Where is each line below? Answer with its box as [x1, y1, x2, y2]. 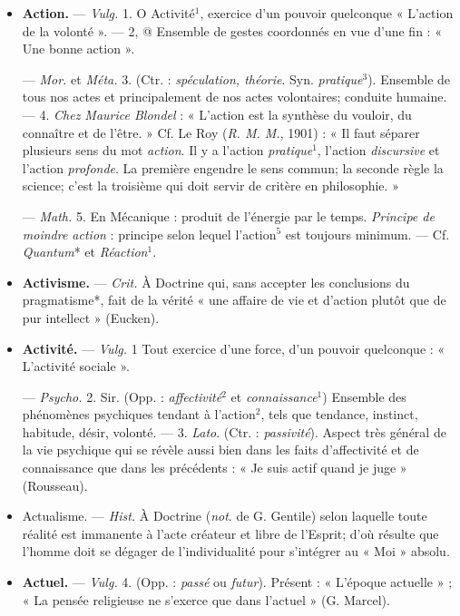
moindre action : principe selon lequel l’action [22, 224, 277, 243]
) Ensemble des [322, 386, 406, 406]
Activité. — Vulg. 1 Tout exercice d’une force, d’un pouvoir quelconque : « [22, 338, 445, 357]
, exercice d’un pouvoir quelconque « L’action [200, 4, 454, 22]
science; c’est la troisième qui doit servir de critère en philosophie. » [22, 176, 399, 195]
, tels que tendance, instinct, [260, 405, 418, 424]
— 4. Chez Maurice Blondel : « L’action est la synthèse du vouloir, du [22, 104, 412, 123]
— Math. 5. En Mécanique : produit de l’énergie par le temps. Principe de [22, 206, 435, 225]
